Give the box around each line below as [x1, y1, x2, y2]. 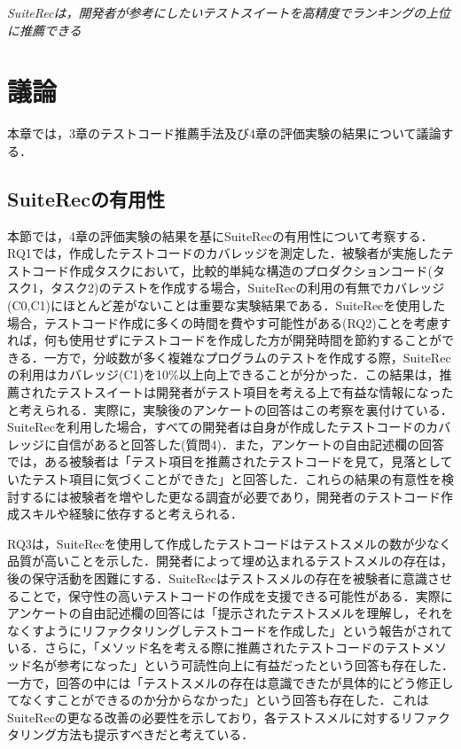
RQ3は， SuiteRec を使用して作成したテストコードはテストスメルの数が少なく [7, 534, 452, 552]
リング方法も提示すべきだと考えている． [19, 725, 254, 744]
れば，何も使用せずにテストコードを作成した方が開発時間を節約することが [7, 331, 441, 349]
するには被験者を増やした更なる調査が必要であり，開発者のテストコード [19, 487, 441, 505]
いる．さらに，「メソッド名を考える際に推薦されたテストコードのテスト [7, 638, 422, 657]
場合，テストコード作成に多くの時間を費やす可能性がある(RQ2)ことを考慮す [7, 313, 451, 332]
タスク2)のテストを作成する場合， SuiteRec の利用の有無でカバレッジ [50, 278, 445, 297]
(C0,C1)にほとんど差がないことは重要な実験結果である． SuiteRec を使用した [7, 296, 446, 315]
